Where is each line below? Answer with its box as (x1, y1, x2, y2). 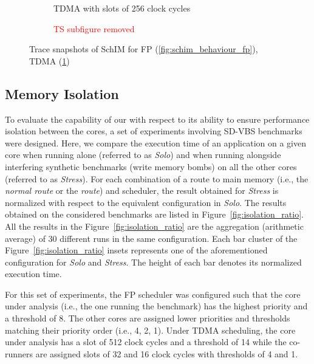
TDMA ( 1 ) (29, 54, 70, 67)
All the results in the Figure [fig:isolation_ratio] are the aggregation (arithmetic (5, 219, 304, 232)
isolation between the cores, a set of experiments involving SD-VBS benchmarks (5, 125, 302, 137)
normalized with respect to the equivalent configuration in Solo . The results (5, 196, 287, 208)
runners (5, 347, 33, 360)
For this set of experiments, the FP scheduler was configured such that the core (5, 287, 301, 300)
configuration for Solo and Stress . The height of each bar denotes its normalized (5, 255, 302, 268)
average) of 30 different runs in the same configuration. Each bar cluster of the (5, 232, 298, 244)
